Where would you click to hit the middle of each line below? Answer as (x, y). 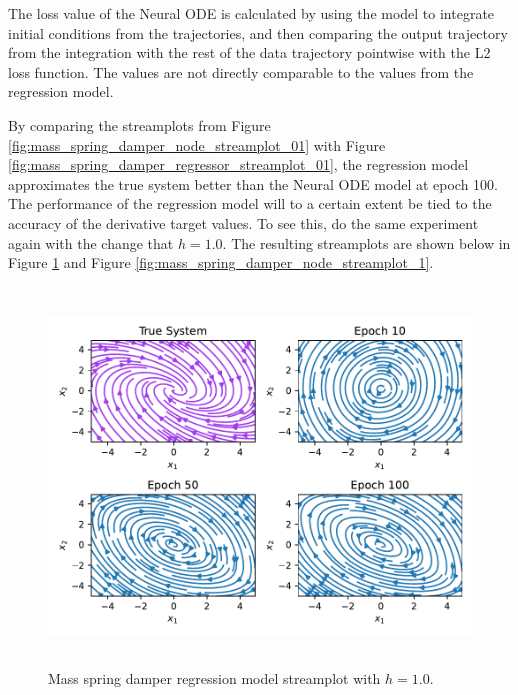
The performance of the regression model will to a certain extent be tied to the (250, 203)
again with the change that (91, 242)
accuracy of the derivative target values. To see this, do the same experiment (243, 222)
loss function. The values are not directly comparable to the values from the (241, 71)
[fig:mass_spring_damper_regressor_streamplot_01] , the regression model (238, 164)
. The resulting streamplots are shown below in (366, 242)
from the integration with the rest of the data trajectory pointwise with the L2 (249, 52)
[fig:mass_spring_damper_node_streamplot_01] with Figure (197, 144)
